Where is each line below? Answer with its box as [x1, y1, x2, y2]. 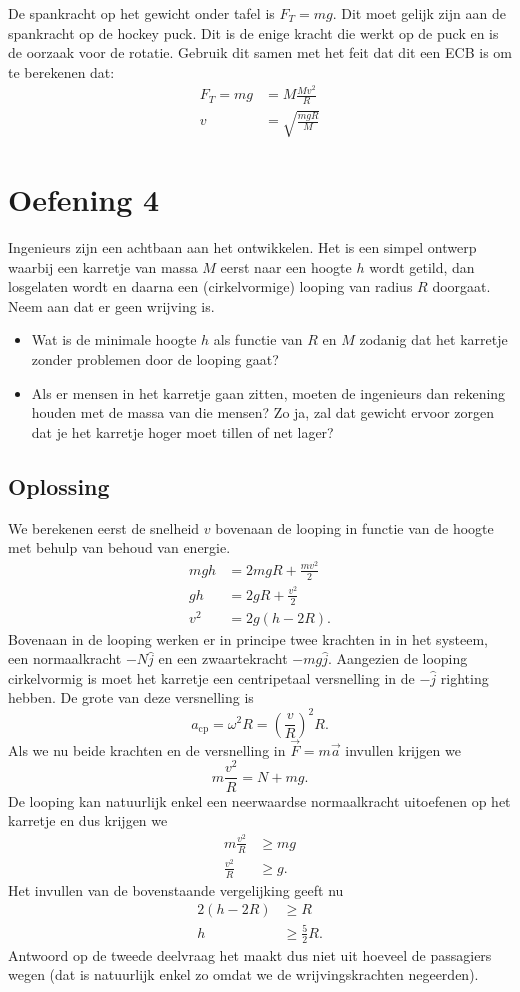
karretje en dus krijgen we [8, 810, 168, 831]
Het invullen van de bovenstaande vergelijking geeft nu [8, 879, 344, 900]
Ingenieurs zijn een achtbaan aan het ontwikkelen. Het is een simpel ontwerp [8, 237, 477, 257]
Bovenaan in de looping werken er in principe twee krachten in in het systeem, [8, 628, 488, 649]
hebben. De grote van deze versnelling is [8, 687, 254, 708]
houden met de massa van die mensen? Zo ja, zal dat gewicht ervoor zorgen [31, 402, 495, 423]
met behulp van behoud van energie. [8, 537, 231, 558]
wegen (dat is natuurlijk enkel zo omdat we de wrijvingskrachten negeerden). [8, 964, 479, 985]
